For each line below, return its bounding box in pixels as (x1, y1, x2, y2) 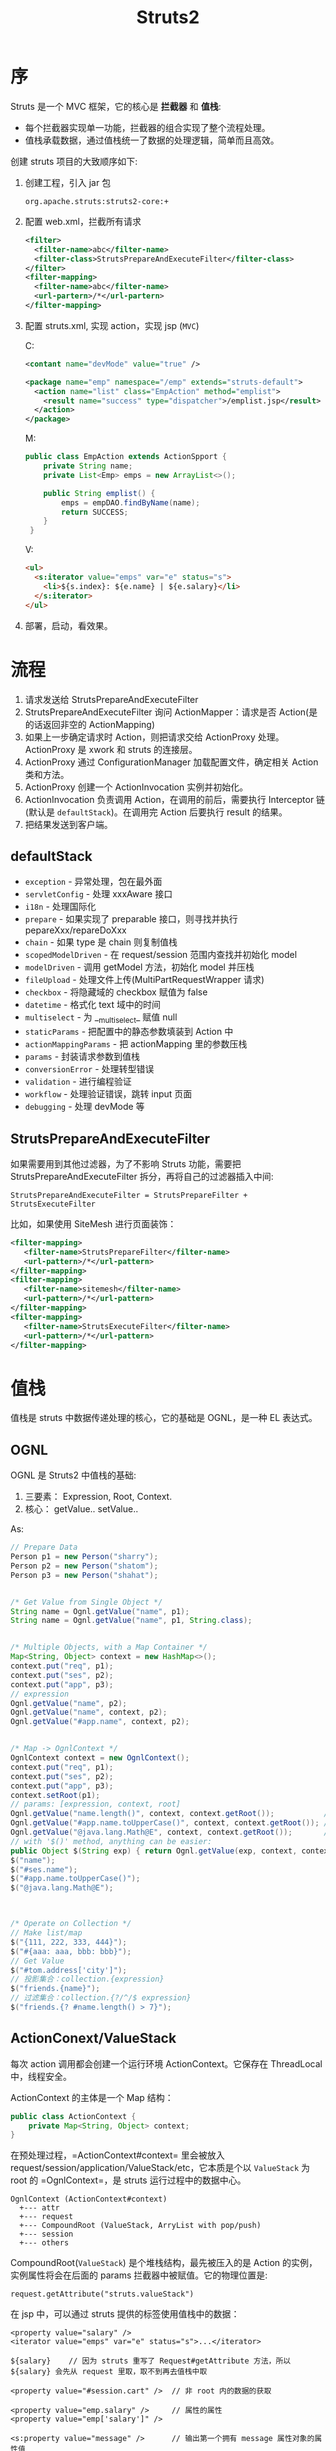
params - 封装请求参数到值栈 (24, 1051, 141, 1063)
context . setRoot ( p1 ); (10, 1790, 101, 1800)
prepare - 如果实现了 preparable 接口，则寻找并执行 (24, 913, 238, 925)
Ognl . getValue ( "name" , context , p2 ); (10, 1707, 168, 1718)
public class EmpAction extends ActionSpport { (24, 452, 227, 462)
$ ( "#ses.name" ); (10, 1864, 78, 1875)
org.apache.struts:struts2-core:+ (24, 196, 169, 206)
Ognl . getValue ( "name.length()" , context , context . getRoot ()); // (10, 1809, 333, 1819)
